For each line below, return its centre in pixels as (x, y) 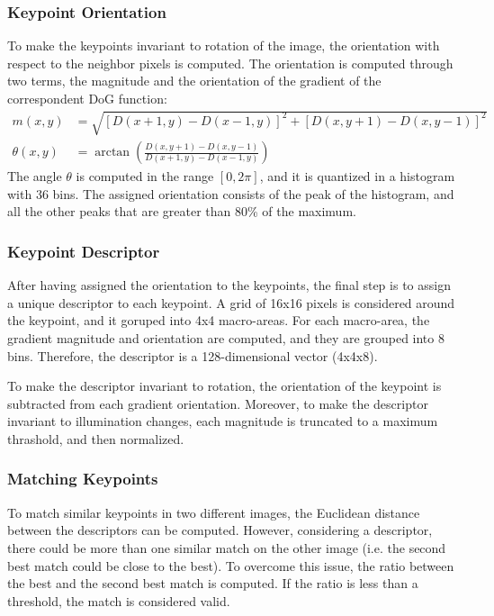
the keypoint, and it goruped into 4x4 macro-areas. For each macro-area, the (219, 320)
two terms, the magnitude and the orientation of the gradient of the (194, 81)
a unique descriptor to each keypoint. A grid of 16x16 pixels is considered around (231, 302)
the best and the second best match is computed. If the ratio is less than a (213, 583)
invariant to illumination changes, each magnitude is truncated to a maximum (223, 421)
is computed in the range (145, 176)
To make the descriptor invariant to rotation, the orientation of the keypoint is (225, 386)
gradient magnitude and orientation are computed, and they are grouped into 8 (226, 337)
